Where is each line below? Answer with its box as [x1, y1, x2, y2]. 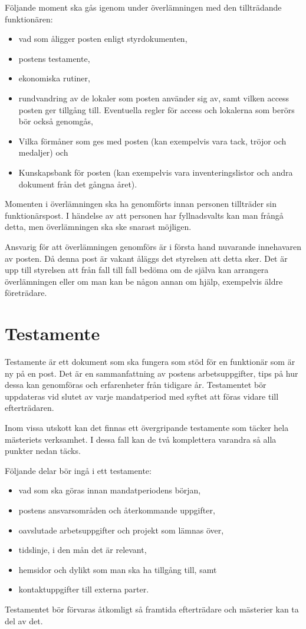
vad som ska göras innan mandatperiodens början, [18, 484, 201, 496]
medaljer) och [18, 146, 68, 159]
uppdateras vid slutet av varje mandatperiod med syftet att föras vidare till [5, 390, 279, 402]
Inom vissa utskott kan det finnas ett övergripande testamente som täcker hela [5, 421, 289, 433]
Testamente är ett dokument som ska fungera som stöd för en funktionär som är [5, 355, 295, 367]
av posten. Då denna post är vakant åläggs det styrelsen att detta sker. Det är [5, 252, 288, 264]
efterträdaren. [5, 401, 54, 414]
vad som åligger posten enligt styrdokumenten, [18, 32, 187, 45]
